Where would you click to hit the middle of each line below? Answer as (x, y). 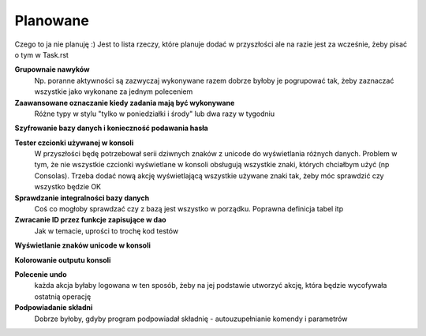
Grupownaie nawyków (52, 69)
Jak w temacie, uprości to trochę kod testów (106, 231)
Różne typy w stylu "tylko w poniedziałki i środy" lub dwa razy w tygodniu (155, 114)
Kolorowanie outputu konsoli (63, 259)
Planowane (52, 21)
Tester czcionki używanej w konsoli (74, 143)
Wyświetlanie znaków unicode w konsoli (83, 245)
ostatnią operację (63, 297)
